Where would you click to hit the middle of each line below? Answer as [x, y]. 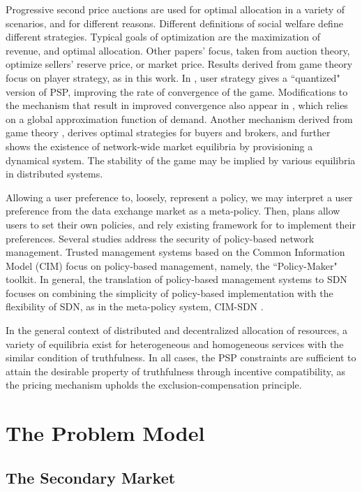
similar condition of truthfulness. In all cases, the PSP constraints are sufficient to [181, 357]
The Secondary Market [91, 477]
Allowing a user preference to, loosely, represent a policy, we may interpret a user [179, 197]
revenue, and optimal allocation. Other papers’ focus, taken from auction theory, [178, 50]
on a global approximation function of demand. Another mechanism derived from [179, 118]
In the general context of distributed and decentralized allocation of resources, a [177, 330]
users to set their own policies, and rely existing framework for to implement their [181, 224]
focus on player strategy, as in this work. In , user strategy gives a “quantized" [173, 77]
